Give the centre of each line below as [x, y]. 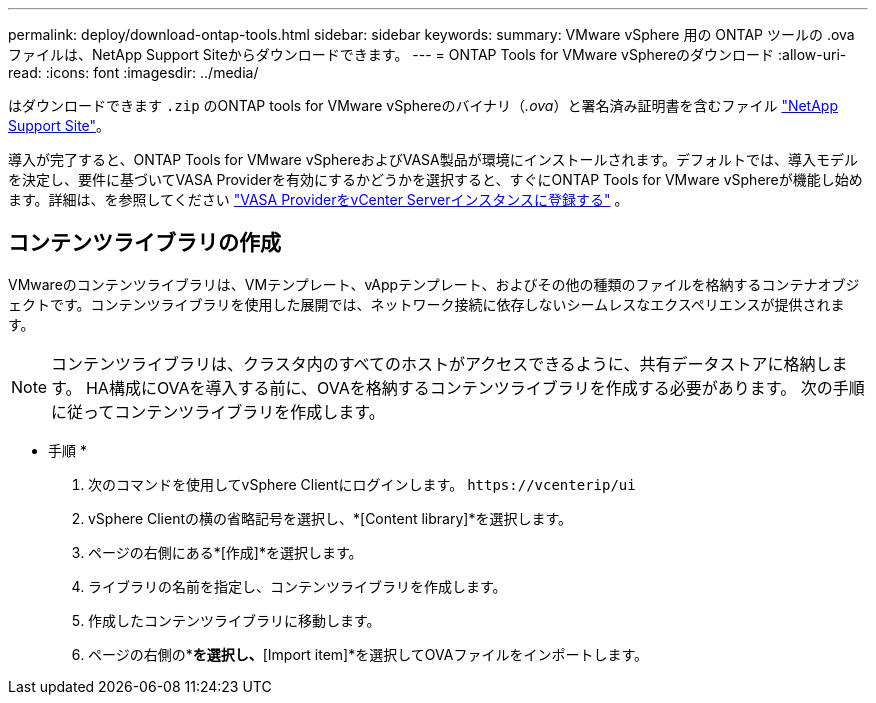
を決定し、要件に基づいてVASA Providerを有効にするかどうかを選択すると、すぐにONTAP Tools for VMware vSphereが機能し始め [435, 179]
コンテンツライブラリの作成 [144, 243]
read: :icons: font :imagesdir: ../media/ [133, 72]
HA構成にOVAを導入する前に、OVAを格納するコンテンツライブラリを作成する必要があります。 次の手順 [475, 387]
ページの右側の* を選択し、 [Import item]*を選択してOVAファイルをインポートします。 [368, 654]
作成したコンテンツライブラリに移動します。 [234, 620]
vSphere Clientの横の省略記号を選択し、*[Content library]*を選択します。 [330, 518]
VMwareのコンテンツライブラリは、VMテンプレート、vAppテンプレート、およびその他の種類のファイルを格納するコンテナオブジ [434, 284]
